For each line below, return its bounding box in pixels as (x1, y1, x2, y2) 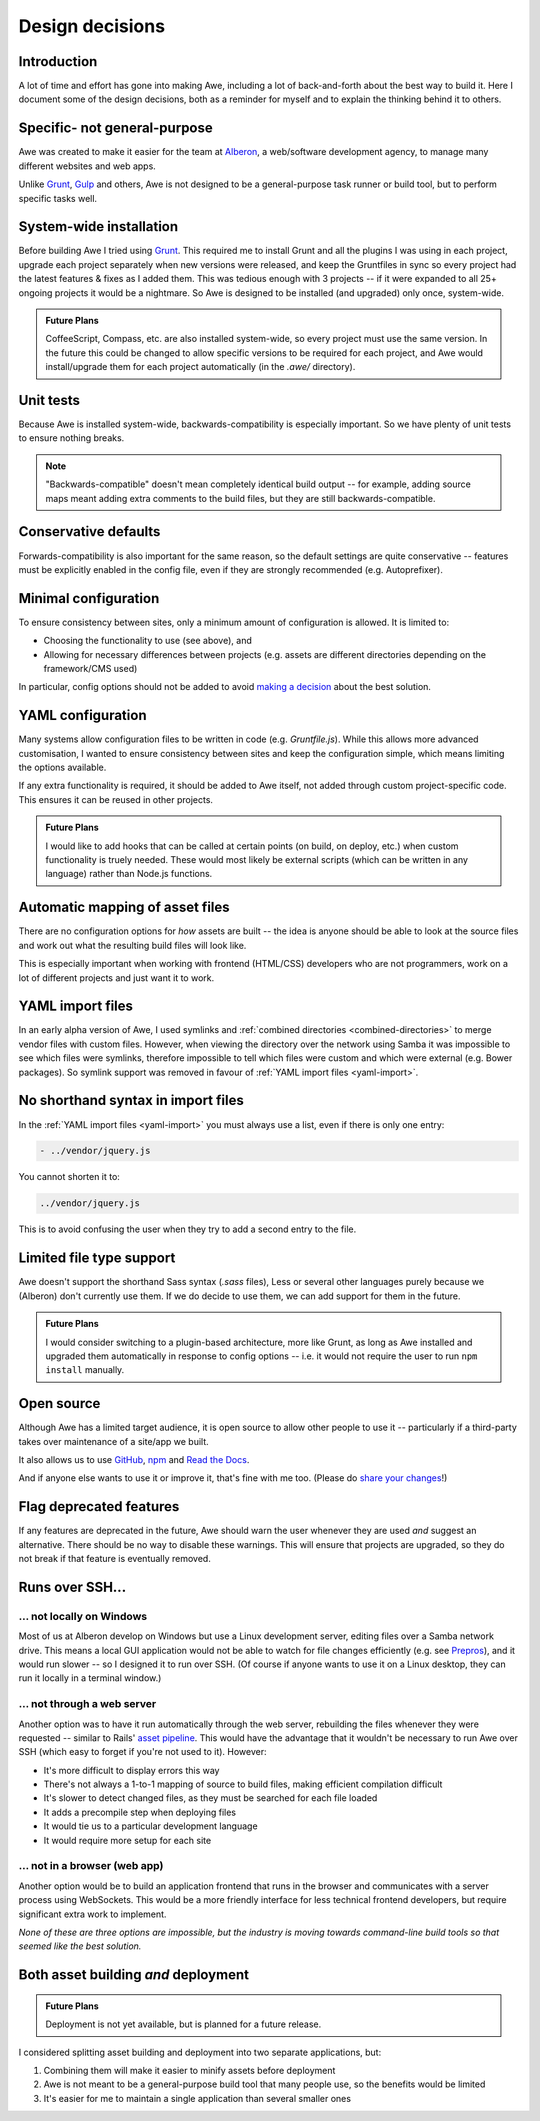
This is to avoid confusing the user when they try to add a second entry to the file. (18, 1223, 357, 1235)
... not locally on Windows (18, 1609, 148, 1623)
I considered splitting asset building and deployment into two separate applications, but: (18, 2046, 382, 2058)
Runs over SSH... (18, 1578, 127, 1595)
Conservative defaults (18, 523, 161, 540)
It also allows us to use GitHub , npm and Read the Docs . (18, 1453, 250, 1465)
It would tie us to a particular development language (43, 1820, 259, 1832)
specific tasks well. (18, 192, 98, 204)
